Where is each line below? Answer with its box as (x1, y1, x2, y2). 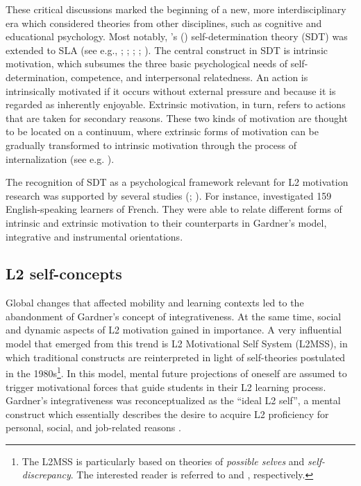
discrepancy (22, 467, 71, 482)
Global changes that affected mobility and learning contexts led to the (6, 295, 304, 310)
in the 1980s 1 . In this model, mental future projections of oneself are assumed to (6, 364, 347, 380)
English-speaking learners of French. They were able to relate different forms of (6, 202, 342, 216)
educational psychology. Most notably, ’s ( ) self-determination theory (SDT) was (6, 29, 348, 44)
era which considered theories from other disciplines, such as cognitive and (6, 15, 322, 30)
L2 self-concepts (6, 263, 122, 284)
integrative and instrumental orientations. (6, 229, 183, 243)
